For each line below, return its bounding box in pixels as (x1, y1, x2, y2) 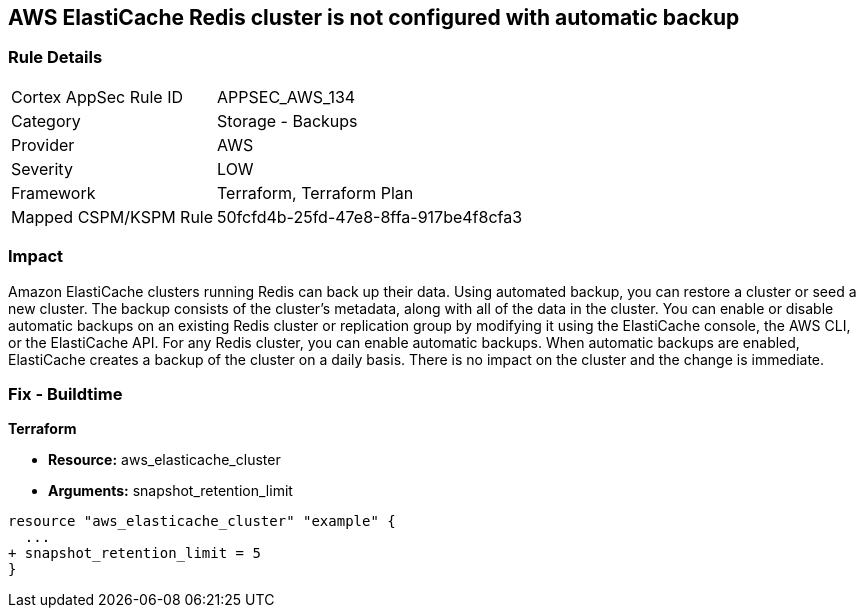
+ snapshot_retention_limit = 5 (8, 545, 261, 562)
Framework (11, 182, 96, 203)
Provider (11, 134, 75, 155)
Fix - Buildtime (8, 383, 123, 404)
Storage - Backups (217, 110, 358, 131)
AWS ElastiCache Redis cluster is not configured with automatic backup (8, 5, 740, 30)
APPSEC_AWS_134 (217, 86, 356, 107)
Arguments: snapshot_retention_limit (48, 482, 293, 500)
